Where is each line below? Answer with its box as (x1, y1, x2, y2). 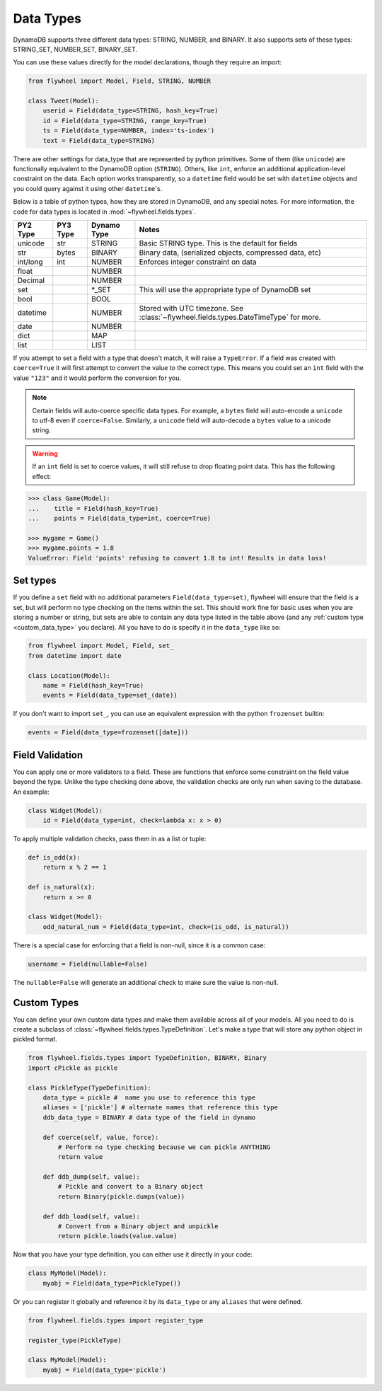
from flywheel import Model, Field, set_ (28, 642, 174, 650)
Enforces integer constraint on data (139, 257, 257, 267)
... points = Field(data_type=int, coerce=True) (28, 514, 212, 523)
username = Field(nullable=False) (28, 959, 148, 968)
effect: (32, 472, 52, 480)
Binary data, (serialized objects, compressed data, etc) (139, 248, 322, 258)
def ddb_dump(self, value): (42, 1173, 141, 1181)
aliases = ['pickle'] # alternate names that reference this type (42, 1104, 279, 1112)
